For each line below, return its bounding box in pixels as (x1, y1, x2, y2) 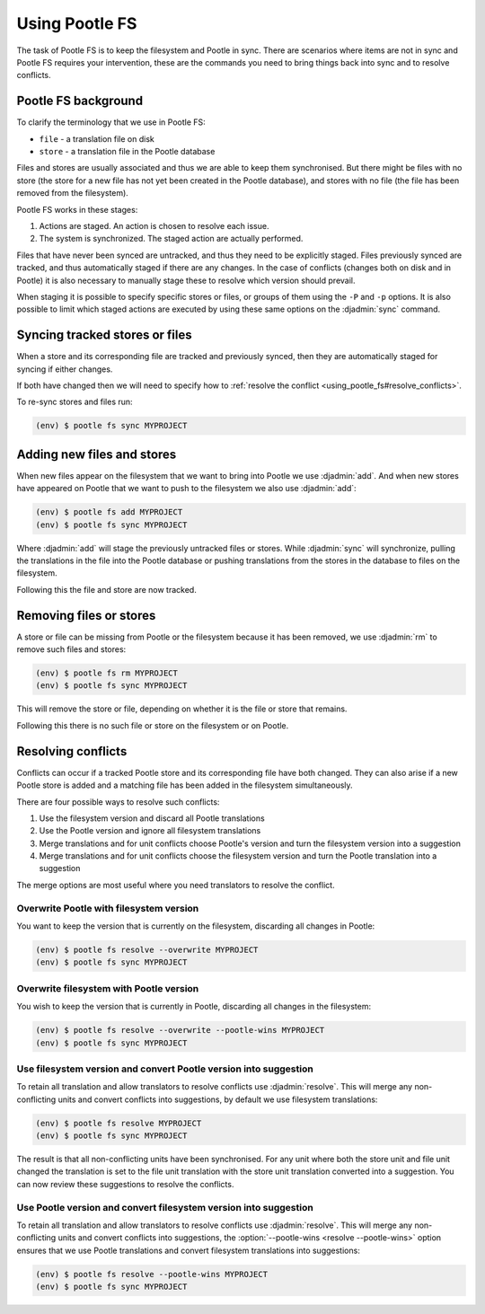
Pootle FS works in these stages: (16, 204, 138, 215)
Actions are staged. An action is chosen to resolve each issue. (39, 220, 269, 231)
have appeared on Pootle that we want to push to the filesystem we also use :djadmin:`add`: (16, 483, 357, 494)
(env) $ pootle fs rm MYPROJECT (35, 668, 179, 678)
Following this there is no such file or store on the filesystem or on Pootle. (16, 719, 289, 731)
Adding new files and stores (16, 446, 177, 462)
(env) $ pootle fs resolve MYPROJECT (35, 1118, 202, 1128)
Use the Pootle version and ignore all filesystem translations (39, 825, 261, 836)
